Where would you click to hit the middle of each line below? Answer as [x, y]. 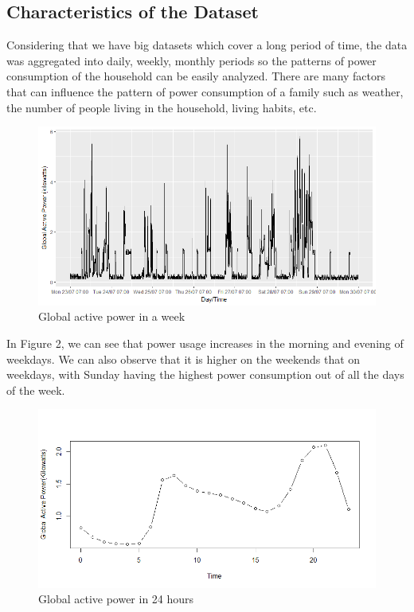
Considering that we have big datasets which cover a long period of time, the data [207, 45]
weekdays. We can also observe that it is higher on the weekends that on [184, 359]
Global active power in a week [112, 316]
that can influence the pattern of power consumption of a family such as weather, [205, 91]
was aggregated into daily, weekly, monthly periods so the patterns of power [191, 60]
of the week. [36, 390]
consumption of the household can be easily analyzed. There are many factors [196, 76]
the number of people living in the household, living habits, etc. [162, 107]
